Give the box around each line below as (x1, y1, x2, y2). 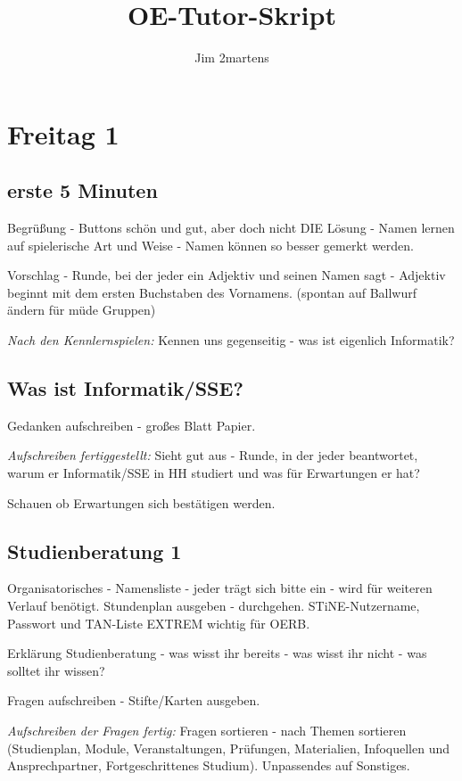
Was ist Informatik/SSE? (7, 374, 243, 402)
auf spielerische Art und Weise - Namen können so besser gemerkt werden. (7, 235, 414, 254)
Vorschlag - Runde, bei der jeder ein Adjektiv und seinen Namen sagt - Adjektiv (7, 266, 446, 284)
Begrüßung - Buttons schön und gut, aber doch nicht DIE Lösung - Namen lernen (7, 218, 455, 237)
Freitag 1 (7, 115, 120, 152)
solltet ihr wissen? (7, 661, 105, 679)
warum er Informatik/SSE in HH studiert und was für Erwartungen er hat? (7, 464, 420, 482)
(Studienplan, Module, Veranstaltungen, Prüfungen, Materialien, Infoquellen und (7, 738, 450, 757)
